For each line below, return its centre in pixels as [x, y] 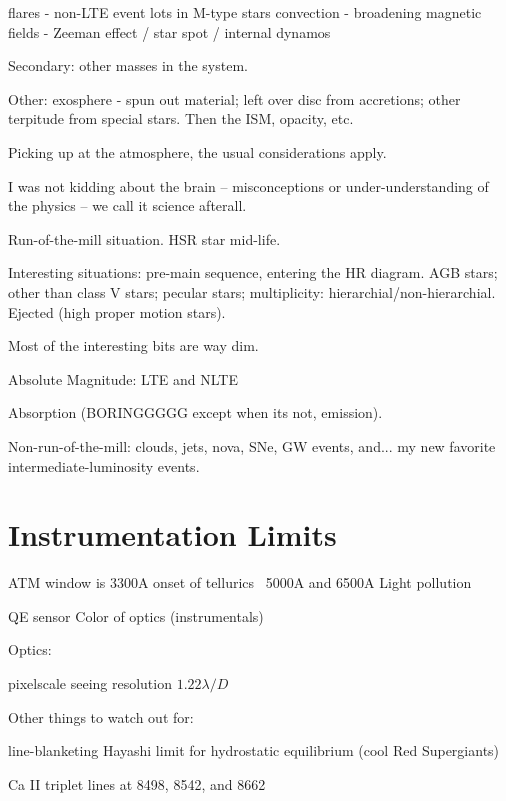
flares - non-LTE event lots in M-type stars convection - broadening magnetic [245, 12]
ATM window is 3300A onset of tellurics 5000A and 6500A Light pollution [240, 582]
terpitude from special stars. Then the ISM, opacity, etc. [181, 118]
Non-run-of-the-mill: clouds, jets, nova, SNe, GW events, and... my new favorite [252, 445]
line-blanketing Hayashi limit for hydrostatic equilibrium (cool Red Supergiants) [254, 750]
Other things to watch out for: [101, 716]
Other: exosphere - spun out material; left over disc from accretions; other [234, 98]
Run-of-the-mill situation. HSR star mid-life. [144, 238]
